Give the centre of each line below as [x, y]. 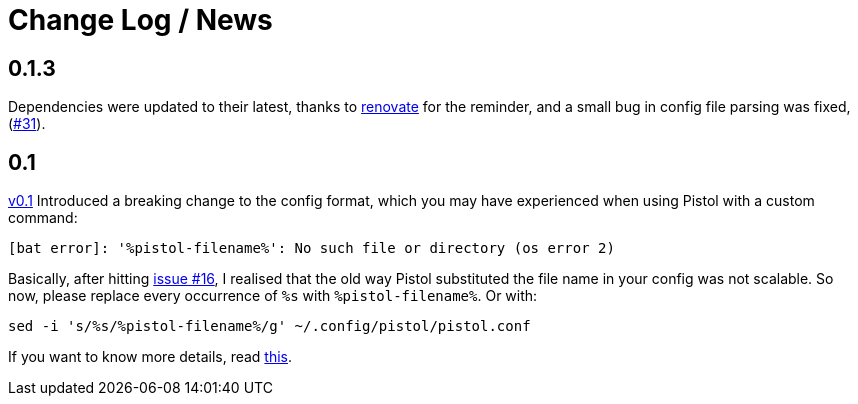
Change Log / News [140, 20]
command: [43, 218]
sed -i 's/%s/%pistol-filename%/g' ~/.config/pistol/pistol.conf [269, 326]
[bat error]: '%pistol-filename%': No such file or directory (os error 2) [311, 248]
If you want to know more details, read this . [150, 357]
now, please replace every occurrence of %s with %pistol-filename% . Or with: [273, 296]
